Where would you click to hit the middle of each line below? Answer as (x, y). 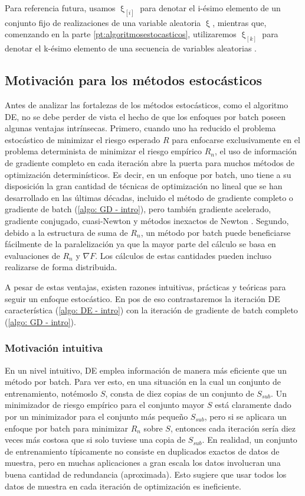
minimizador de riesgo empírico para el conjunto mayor (105, 405)
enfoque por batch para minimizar (66, 428)
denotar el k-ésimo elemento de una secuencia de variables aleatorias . (131, 48)
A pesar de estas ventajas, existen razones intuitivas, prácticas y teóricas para (145, 287)
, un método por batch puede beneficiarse (216, 232)
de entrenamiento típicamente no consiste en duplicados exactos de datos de (142, 451)
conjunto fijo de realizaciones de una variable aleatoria (103, 22)
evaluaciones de (32, 255)
